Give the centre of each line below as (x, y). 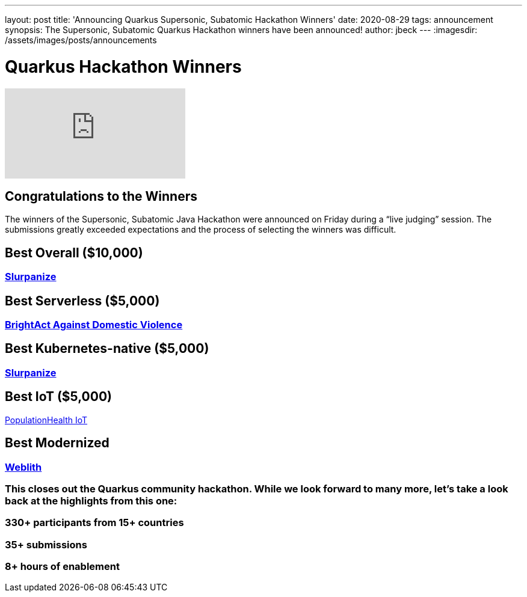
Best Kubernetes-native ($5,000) (107, 349)
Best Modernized (57, 443)
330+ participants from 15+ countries (94, 523)
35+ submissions (46, 544)
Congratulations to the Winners (101, 196)
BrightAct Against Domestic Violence (94, 325)
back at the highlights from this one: (91, 501)
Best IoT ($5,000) (59, 397)
